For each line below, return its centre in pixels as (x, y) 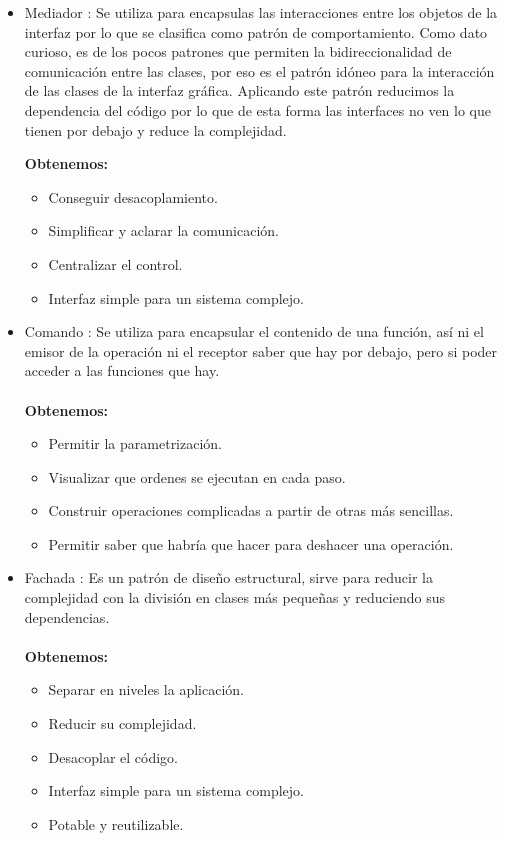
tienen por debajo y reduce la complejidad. (155, 129)
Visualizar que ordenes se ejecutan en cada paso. (197, 476)
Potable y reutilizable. (116, 823)
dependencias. (67, 616)
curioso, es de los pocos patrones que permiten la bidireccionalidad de (238, 51)
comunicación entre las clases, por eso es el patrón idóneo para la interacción (259, 70)
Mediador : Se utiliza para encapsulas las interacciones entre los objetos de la (261, 12)
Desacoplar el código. (113, 756)
